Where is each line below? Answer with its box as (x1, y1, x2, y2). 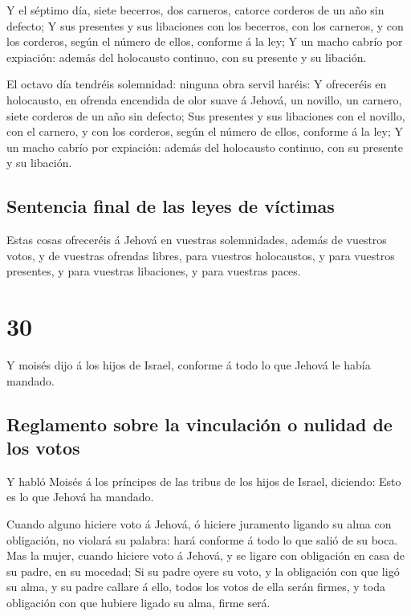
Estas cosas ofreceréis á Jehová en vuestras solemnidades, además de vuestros (6, 231, 387, 248)
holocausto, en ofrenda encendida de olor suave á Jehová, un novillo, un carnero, (6, 91, 402, 108)
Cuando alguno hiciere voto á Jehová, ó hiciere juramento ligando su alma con (6, 516, 392, 532)
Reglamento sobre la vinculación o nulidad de (6, 411, 393, 436)
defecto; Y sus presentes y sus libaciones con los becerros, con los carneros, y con (6, 17, 404, 34)
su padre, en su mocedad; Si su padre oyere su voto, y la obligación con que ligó (6, 562, 400, 579)
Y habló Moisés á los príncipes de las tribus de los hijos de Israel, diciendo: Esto (6, 472, 401, 489)
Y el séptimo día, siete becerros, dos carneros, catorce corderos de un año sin (6, 2, 385, 18)
